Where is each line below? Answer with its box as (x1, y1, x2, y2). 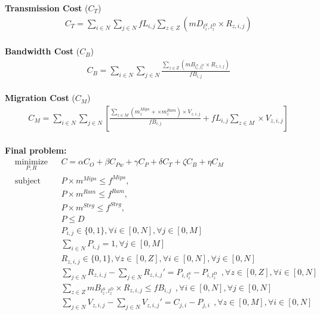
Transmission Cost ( (5, 2, 88, 14)
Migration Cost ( (5, 91, 75, 104)
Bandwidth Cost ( (5, 45, 80, 57)
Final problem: (5, 144, 67, 157)
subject (14, 176, 41, 185)
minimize (14, 158, 48, 167)
